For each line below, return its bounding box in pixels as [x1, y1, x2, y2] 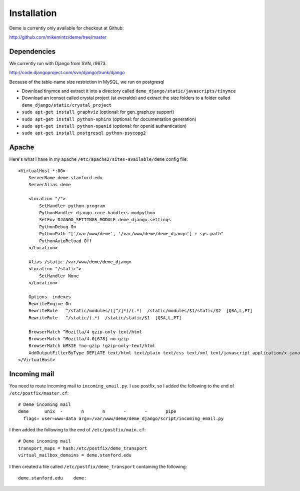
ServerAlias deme [28, 182, 71, 188]
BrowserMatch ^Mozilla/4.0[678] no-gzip [28, 336, 129, 342]
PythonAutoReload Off [39, 238, 92, 244]
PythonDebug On [39, 224, 76, 230]
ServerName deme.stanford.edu [28, 175, 102, 181]
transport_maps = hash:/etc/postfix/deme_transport [18, 445, 147, 451]
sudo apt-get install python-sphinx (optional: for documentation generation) [21, 116, 196, 122]
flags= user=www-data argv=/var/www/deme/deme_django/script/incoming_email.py [23, 415, 224, 421]
